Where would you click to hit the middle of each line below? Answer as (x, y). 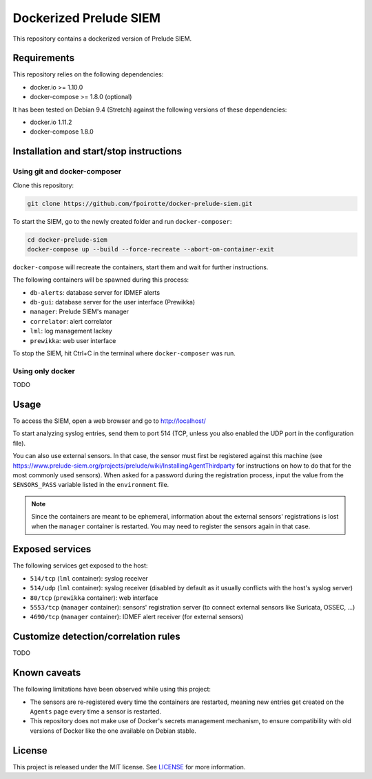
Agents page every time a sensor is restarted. (96, 712)
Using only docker (44, 371)
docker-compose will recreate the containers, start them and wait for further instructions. (141, 267)
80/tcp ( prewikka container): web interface (94, 598)
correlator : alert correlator (71, 321)
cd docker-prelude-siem (68, 240)
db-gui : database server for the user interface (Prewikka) (113, 302)
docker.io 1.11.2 (51, 122)
